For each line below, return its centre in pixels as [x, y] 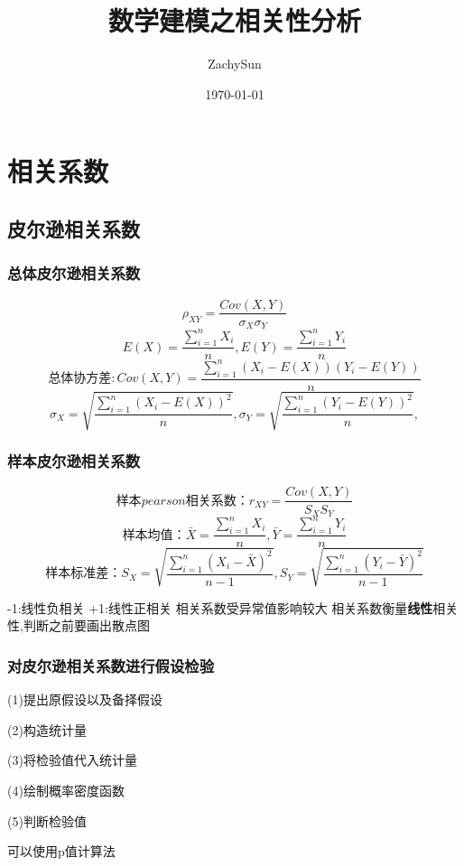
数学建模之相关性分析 [234, 20]
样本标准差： [84, 574]
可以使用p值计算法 [61, 851]
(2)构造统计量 [47, 729]
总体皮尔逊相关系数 [74, 273]
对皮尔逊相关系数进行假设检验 [111, 665]
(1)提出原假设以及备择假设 [85, 699]
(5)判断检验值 [47, 820]
